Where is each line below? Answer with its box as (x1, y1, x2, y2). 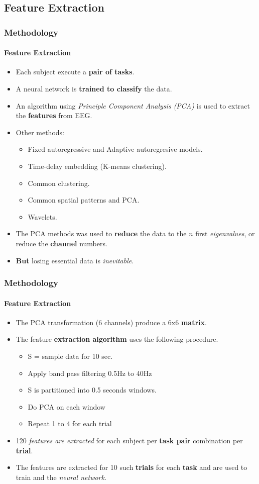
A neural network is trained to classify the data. (16, 83, 172, 94)
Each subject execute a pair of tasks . (16, 66, 135, 77)
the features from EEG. (16, 110, 92, 121)
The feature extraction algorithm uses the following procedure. (16, 334, 218, 344)
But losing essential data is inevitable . (16, 255, 134, 265)
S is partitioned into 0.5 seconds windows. (28, 384, 157, 395)
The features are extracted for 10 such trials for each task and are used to (16, 462, 247, 472)
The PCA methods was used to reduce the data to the (16, 228, 187, 239)
